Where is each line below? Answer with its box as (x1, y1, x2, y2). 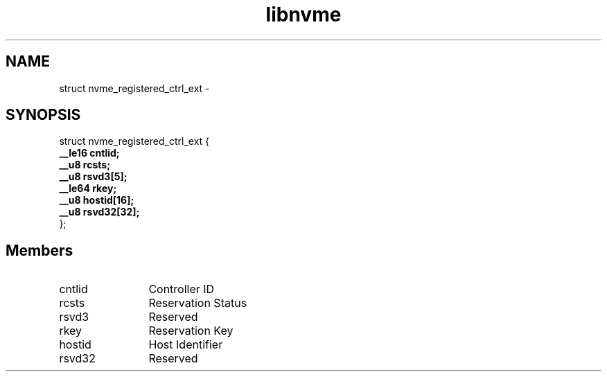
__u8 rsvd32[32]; (59, 206, 140, 218)
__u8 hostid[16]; (59, 194, 134, 207)
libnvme (265, 3, 342, 26)
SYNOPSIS (6, 106, 81, 124)
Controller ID (148, 282, 215, 297)
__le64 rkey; (59, 182, 117, 195)
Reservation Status (148, 296, 247, 310)
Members (6, 241, 73, 259)
